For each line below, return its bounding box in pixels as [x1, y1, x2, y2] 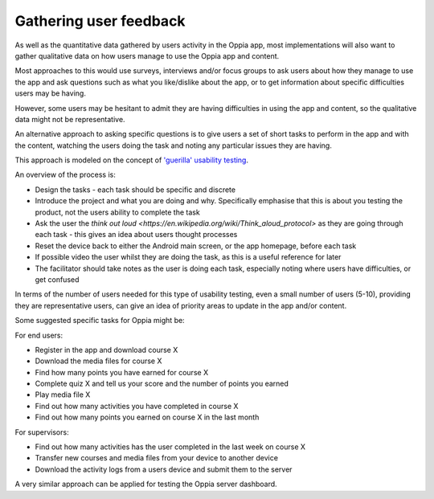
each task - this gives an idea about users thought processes [35, 230, 238, 239]
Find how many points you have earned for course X [35, 367, 209, 377]
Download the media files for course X [35, 356, 162, 366]
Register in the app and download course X [35, 345, 178, 354]
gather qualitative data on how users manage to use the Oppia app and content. [14, 51, 280, 60]
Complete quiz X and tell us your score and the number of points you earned [35, 378, 289, 389]
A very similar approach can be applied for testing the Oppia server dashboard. [14, 479, 277, 489]
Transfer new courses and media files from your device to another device [35, 453, 279, 463]
